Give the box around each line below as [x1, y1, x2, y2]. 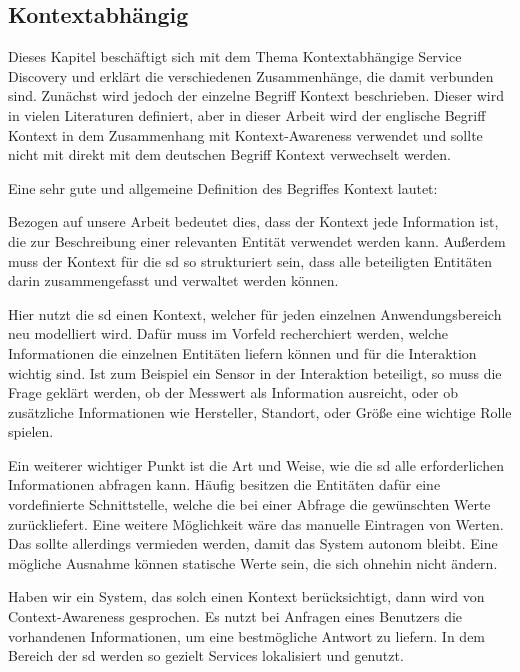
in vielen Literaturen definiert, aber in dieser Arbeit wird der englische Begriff [8, 104, 486, 125]
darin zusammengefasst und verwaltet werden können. [8, 270, 339, 291]
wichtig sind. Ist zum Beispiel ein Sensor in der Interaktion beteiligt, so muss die [8, 362, 502, 383]
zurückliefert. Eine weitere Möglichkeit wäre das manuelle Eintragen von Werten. [8, 513, 504, 534]
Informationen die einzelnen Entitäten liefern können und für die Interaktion [8, 342, 477, 363]
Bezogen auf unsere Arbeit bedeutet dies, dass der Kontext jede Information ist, [8, 211, 499, 232]
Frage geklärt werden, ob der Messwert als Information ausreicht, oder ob [8, 382, 458, 403]
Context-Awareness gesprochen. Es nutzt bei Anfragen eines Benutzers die [8, 606, 463, 627]
